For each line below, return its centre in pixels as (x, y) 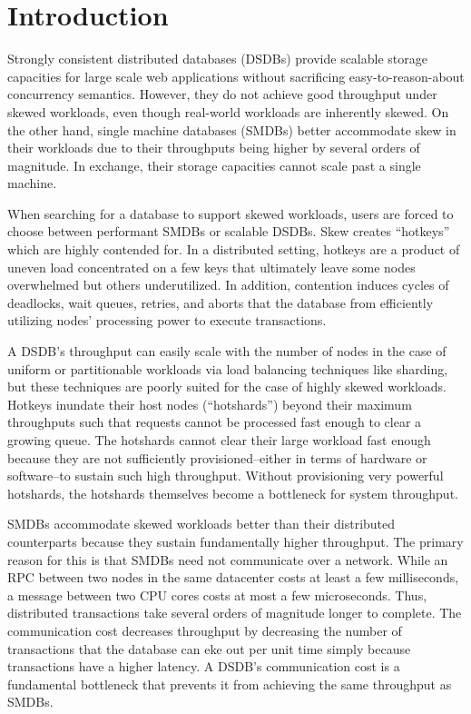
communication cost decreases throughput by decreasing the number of (205, 630)
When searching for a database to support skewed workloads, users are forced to (231, 213)
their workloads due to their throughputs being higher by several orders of (214, 148)
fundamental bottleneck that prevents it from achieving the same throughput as (230, 684)
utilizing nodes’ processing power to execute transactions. (167, 320)
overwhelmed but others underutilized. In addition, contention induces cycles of (228, 285)
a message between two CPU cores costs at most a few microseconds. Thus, (217, 595)
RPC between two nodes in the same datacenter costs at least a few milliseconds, (233, 577)
